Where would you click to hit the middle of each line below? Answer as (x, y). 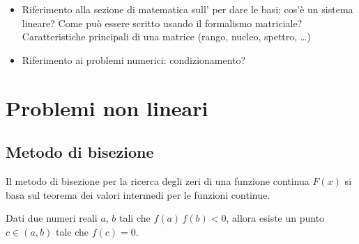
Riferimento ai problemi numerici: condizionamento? (134, 59)
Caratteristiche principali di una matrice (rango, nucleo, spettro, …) (166, 36)
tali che (135, 218)
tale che (72, 231)
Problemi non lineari (107, 107)
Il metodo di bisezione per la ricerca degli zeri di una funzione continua (158, 180)
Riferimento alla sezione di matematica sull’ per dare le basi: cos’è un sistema (188, 9)
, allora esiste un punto (275, 218)
